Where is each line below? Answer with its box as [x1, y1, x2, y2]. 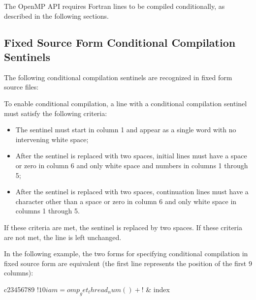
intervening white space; [15, 134, 89, 144]
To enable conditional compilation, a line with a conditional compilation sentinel [4, 98, 247, 108]
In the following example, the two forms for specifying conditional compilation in [4, 248, 248, 259]
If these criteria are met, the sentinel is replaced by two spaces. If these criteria [4, 222, 242, 232]
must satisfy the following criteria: [4, 108, 107, 118]
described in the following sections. [4, 10, 109, 21]
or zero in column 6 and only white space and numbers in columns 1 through [15, 160, 248, 170]
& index [146, 284, 170, 294]
